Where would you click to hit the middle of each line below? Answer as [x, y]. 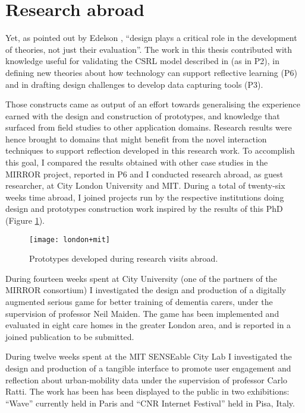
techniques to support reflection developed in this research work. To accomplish [150, 150]
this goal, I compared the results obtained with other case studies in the [137, 162]
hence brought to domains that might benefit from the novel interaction [136, 139]
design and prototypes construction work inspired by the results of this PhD [144, 209]
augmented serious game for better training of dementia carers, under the [139, 302]
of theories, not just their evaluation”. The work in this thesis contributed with [149, 49]
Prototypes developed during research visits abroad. [124, 258]
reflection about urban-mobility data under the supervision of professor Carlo [146, 379]
